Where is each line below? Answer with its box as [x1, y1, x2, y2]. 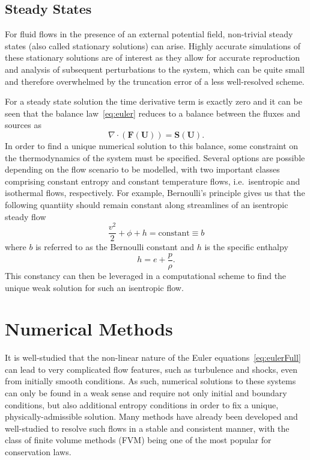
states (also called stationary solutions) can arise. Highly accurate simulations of [5, 39, 300, 52]
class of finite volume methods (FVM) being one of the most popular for [5, 434, 272, 446]
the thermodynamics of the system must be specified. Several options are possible [5, 151, 305, 164]
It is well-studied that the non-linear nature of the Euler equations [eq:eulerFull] [5, 351, 301, 364]
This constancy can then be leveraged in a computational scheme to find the [5, 269, 287, 281]
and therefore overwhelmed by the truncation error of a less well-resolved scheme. [5, 75, 305, 87]
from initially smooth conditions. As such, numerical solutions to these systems [5, 375, 296, 387]
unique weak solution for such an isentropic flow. [5, 281, 184, 293]
